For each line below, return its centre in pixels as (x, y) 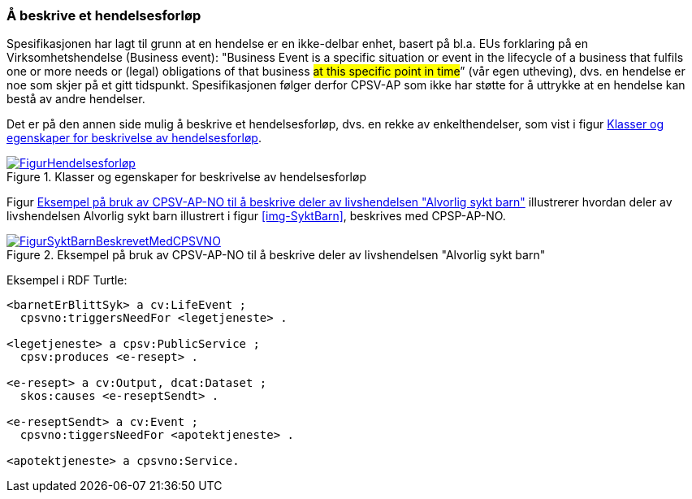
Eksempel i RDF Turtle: (67, 280)
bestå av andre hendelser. (76, 99)
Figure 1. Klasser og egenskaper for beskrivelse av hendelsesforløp (186, 177)
